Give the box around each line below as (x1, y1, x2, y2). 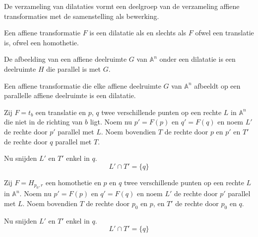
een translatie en (35, 107, 86, 117)
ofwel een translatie (195, 27, 254, 38)
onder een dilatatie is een (159, 54, 236, 64)
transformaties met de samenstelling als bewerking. (4, 10, 159, 21)
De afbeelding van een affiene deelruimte (4, 54, 127, 64)
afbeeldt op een (194, 80, 241, 91)
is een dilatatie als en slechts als (89, 27, 187, 38)
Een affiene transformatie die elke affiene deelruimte (4, 80, 161, 91)
